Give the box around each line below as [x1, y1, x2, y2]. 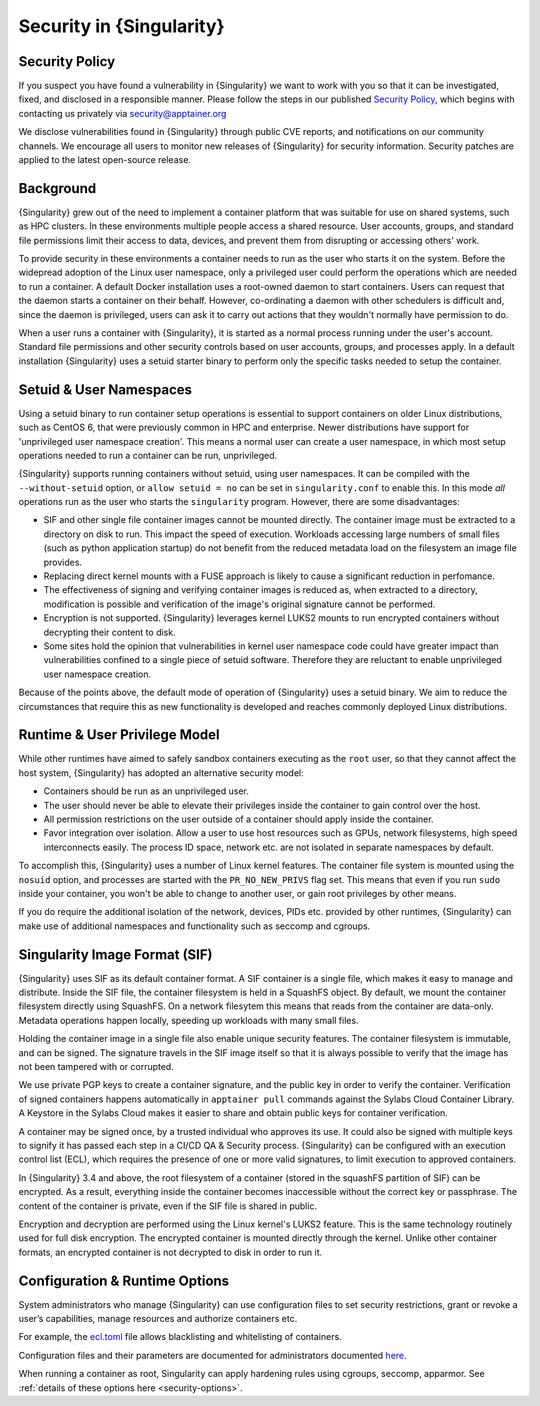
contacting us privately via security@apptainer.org [18, 107, 227, 119]
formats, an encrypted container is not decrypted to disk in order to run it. [18, 1246, 323, 1258]
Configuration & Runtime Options [18, 1272, 230, 1289]
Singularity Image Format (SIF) [18, 946, 213, 963]
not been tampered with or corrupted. [18, 1061, 174, 1072]
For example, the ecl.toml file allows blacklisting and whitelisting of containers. [18, 1331, 342, 1343]
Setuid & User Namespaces [18, 381, 193, 398]
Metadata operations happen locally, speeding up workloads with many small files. [18, 1014, 359, 1026]
